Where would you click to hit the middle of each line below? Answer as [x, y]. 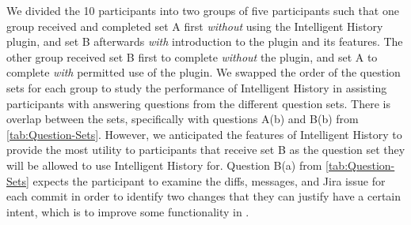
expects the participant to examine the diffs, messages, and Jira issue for [209, 180]
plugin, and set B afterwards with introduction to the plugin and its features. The [205, 41]
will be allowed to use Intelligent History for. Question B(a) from [164, 165]
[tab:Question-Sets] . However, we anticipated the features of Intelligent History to [204, 134]
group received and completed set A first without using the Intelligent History [195, 26]
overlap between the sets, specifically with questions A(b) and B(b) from [183, 119]
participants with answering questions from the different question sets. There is [198, 103]
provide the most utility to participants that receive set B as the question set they [206, 150]
